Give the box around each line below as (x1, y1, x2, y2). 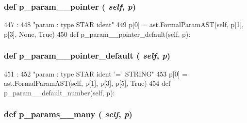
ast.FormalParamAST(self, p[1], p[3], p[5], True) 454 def (4, 78, 171, 88)
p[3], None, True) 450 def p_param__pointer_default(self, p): (4, 29, 191, 39)
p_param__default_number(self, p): (4, 87, 115, 97)
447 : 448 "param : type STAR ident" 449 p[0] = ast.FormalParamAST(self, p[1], (4, 19, 244, 30)
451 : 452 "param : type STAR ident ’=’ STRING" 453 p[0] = (4, 68, 188, 78)
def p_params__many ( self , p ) (4, 108, 132, 120)
